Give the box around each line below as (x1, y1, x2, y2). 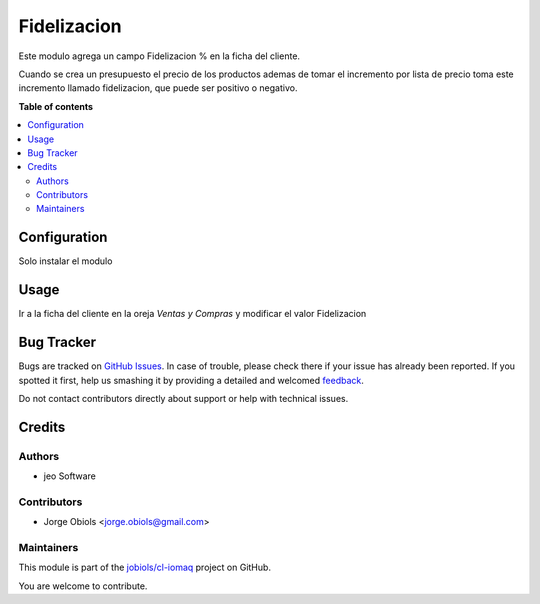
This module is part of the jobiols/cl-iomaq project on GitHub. (18, 561, 272, 574)
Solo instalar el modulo (18, 255, 113, 267)
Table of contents (18, 100, 94, 112)
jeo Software (43, 470, 97, 482)
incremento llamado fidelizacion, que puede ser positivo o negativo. (18, 82, 298, 94)
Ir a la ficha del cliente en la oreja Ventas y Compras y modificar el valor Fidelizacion (18, 308, 367, 320)
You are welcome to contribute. (18, 580, 148, 592)
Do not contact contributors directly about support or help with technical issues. (18, 392, 349, 404)
